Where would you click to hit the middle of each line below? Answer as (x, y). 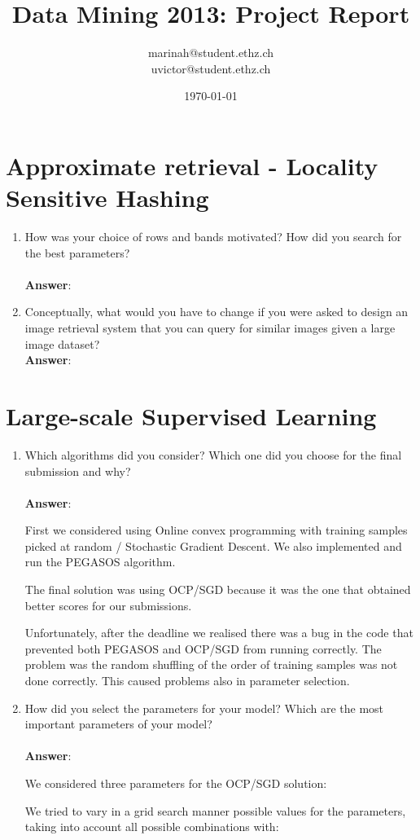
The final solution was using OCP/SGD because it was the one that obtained (218, 589)
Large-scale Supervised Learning (191, 415)
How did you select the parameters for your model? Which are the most (204, 708)
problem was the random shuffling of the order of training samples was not (211, 664)
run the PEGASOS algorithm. (100, 562)
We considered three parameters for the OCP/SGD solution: (176, 783)
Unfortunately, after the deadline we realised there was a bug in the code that (219, 633)
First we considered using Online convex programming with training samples (216, 530)
